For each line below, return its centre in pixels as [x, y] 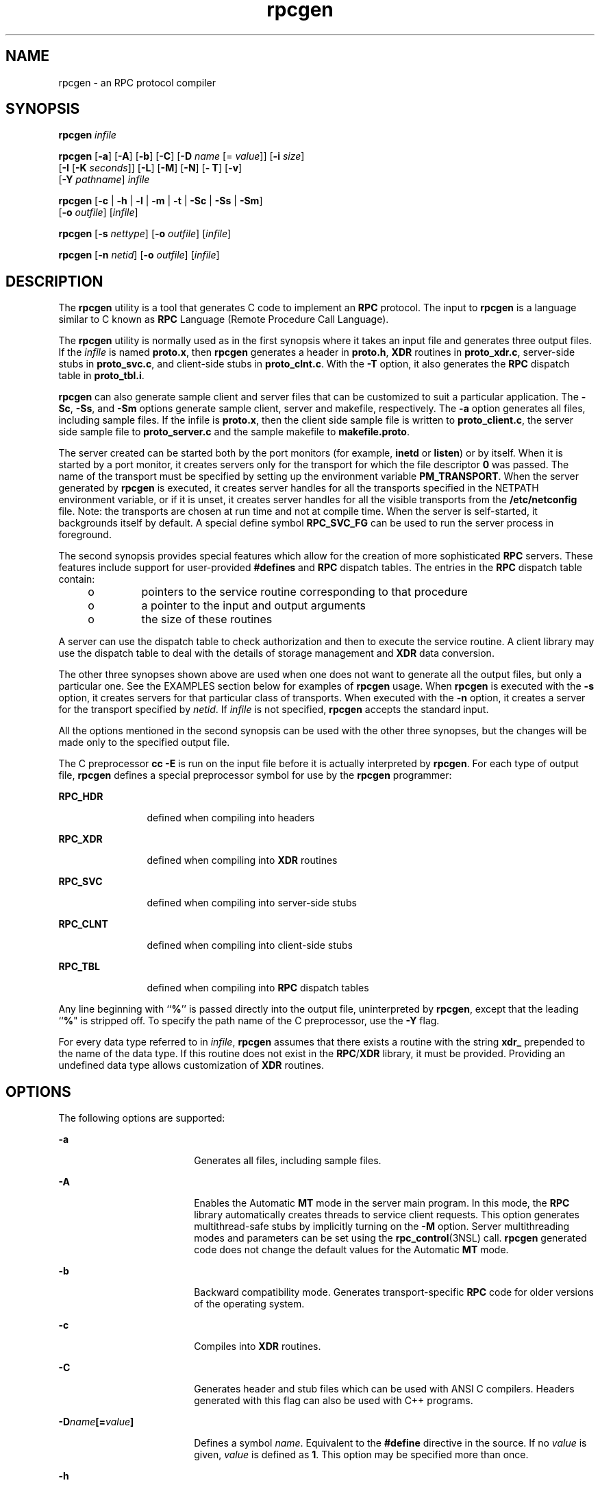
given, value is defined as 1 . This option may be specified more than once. [361, 1455]
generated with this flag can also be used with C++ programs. [334, 1401]
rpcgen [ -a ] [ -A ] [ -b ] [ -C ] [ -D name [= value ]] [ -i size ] [182, 156]
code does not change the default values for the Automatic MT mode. [351, 1250]
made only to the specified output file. [144, 742]
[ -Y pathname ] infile [104, 180]
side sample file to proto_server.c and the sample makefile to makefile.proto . [234, 432]
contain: [77, 579]
